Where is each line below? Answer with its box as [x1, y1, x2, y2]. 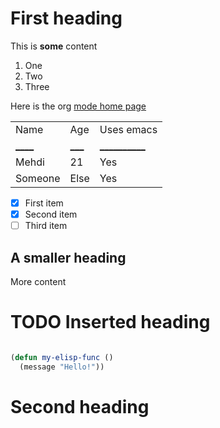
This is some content [10, 40, 98, 52]
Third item [24, 220, 68, 232]
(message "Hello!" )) [19, 362, 105, 372]
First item [24, 197, 64, 209]
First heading [10, 7, 123, 30]
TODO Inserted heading [10, 311, 211, 334]
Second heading [10, 395, 150, 418]
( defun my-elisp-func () [10, 352, 114, 362]
